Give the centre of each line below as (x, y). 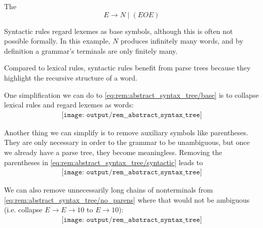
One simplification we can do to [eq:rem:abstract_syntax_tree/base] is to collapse (131, 94)
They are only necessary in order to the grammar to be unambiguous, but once (127, 142)
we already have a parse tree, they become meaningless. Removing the (113, 152)
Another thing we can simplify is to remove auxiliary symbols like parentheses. (126, 132)
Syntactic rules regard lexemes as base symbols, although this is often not (119, 31)
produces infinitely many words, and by (182, 41)
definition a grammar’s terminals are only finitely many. (91, 50)
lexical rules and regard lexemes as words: (69, 105)
